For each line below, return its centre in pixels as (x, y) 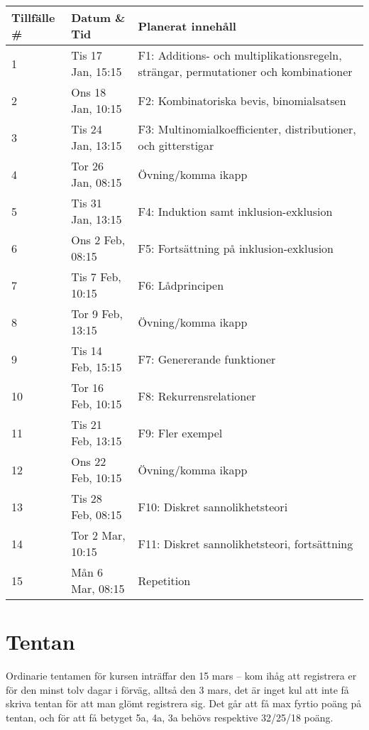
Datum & (98, 17)
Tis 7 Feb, (96, 277)
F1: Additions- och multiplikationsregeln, (240, 55)
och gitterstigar (176, 145)
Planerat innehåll (187, 26)
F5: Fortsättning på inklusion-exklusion (236, 248)
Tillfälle (33, 17)
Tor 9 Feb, (97, 314)
